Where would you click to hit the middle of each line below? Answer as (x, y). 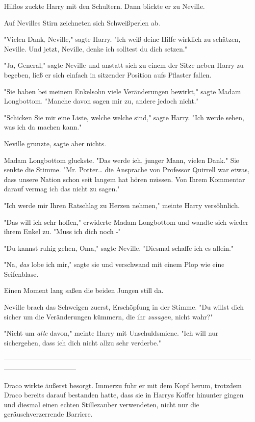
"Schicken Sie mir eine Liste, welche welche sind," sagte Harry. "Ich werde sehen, (124, 117)
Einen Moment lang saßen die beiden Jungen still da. (84, 290)
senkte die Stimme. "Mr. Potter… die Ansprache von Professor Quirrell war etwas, (127, 170)
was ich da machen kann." (43, 127)
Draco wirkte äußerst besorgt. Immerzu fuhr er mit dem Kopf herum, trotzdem (123, 385)
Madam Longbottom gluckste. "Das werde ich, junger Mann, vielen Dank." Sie (122, 160)
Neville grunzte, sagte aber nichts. (55, 143)
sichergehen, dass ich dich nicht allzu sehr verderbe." (83, 342)
